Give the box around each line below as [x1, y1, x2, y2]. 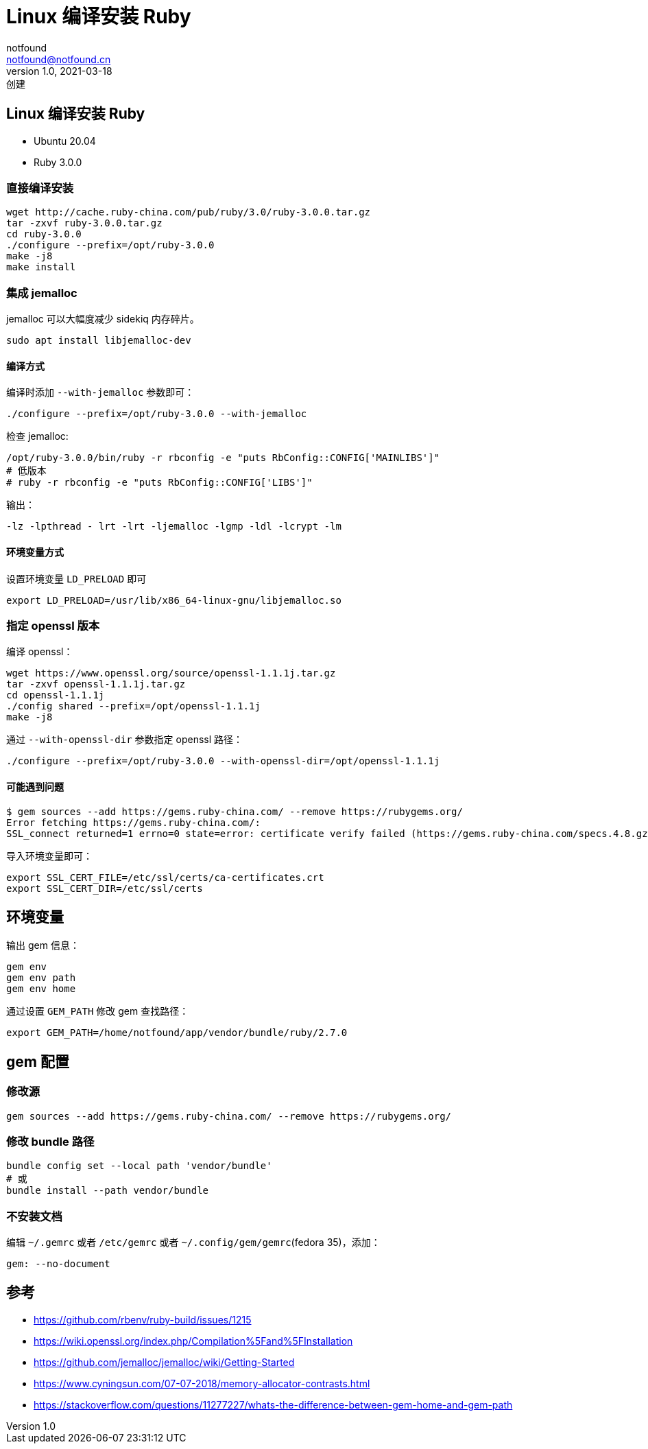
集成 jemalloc [6, 285, 77, 300]
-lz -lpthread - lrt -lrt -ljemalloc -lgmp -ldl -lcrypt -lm [6, 521, 341, 532]
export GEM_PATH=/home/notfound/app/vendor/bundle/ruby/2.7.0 [6, 1027, 348, 1039]
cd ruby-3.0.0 [6, 228, 82, 240]
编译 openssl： [6, 646, 73, 658]
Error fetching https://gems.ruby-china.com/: [6, 816, 261, 828]
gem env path [6, 972, 76, 984]
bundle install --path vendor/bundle [6, 1185, 209, 1197]
